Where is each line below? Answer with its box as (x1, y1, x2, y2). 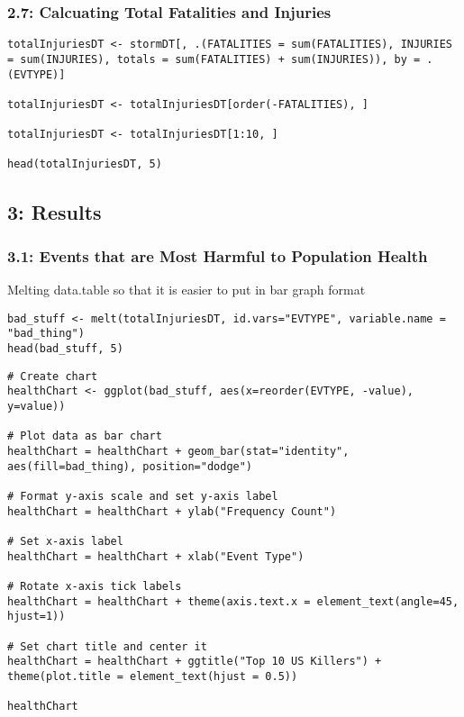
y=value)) (7, 400, 66, 413)
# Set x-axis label (7, 534, 123, 548)
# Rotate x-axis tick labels (7, 579, 182, 593)
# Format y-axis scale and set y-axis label (7, 489, 278, 503)
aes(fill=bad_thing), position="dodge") (7, 459, 253, 473)
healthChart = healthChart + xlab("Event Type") (7, 549, 305, 563)
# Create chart (7, 369, 98, 383)
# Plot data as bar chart (7, 430, 162, 443)
